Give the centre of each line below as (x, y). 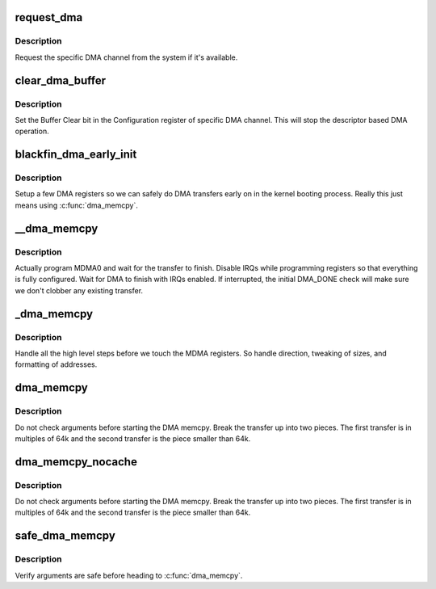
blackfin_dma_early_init (76, 155)
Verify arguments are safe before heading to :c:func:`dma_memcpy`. (129, 575)
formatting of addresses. (56, 364)
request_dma (49, 17)
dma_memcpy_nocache (76, 462)
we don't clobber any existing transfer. (79, 290)
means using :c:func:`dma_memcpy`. (77, 205)
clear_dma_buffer (61, 80)
